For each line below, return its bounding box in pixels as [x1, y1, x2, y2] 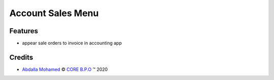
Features [9, 27, 38, 35]
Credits [9, 53, 33, 61]
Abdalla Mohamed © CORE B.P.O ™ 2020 [22, 66, 108, 72]
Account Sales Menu [9, 8, 99, 19]
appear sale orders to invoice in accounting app [22, 40, 122, 46]
